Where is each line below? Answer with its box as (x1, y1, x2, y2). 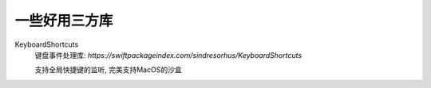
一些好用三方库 (14, 12, 113, 29)
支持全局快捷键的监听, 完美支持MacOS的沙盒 (34, 65, 183, 75)
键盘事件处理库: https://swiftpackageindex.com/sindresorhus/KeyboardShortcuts (34, 50, 302, 59)
